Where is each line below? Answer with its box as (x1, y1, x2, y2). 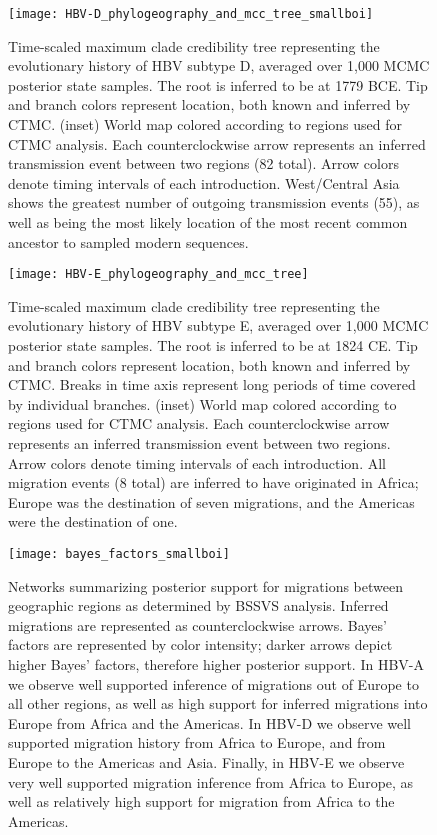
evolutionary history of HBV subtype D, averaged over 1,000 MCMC (8, 55, 430, 76)
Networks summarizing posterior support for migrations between (8, 575, 403, 596)
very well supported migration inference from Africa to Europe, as (8, 771, 414, 792)
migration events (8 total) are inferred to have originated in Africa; (8, 472, 419, 493)
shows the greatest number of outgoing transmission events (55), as (8, 192, 420, 213)
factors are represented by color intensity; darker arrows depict (8, 634, 393, 655)
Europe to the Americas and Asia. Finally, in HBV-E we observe (8, 751, 405, 772)
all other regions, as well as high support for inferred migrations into (8, 693, 428, 714)
